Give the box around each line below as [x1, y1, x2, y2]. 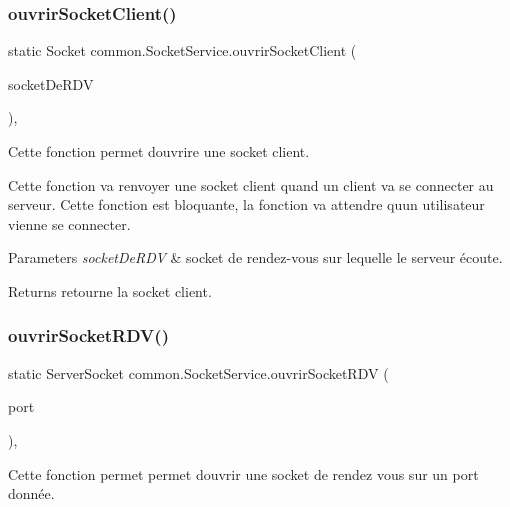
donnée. [8, 483, 55, 504]
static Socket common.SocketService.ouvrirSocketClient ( [8, 40, 357, 61]
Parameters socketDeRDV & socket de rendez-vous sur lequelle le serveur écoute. [8, 247, 503, 268]
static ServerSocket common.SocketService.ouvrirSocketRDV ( [8, 362, 389, 383]
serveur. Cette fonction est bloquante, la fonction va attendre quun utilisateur [8, 194, 485, 215]
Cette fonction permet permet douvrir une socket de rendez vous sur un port [8, 463, 479, 484]
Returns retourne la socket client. [8, 280, 212, 301]
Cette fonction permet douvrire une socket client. [8, 141, 310, 161]
